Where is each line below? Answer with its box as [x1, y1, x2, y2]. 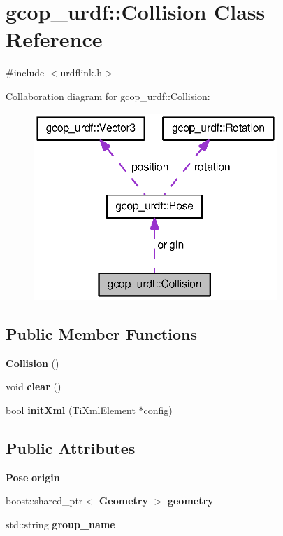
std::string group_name [6, 516, 115, 531]
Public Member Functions [6, 322, 197, 344]
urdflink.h [60, 65, 103, 80]
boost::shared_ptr [6, 493, 83, 508]
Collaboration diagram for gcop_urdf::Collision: [6, 88, 210, 103]
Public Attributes [6, 437, 136, 458]
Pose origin [6, 469, 60, 484]
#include [6, 65, 45, 80]
